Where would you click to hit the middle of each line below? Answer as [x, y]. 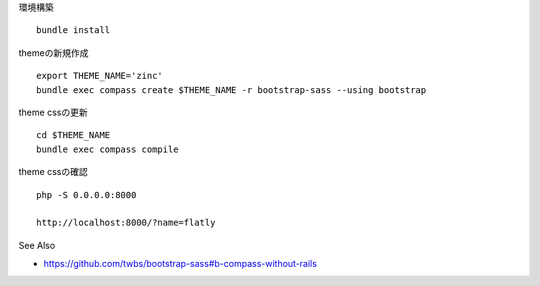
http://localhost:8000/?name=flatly [126, 223]
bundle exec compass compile [107, 149]
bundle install [73, 30]
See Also [37, 245]
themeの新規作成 [53, 52]
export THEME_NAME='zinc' [100, 76]
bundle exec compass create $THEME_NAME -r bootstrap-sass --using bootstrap [231, 89]
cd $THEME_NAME [73, 135]
